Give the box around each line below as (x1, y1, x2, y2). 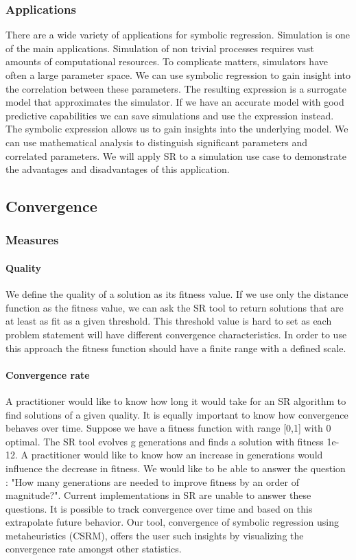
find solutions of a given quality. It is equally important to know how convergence (5, 407, 348, 421)
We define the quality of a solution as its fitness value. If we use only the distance (5, 287, 348, 301)
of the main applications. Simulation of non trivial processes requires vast (5, 40, 314, 55)
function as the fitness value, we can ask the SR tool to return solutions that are (5, 300, 344, 314)
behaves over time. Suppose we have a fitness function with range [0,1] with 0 (5, 421, 331, 435)
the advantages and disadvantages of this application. (5, 162, 230, 176)
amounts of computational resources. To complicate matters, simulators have (5, 54, 328, 69)
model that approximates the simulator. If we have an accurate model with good (5, 95, 344, 109)
